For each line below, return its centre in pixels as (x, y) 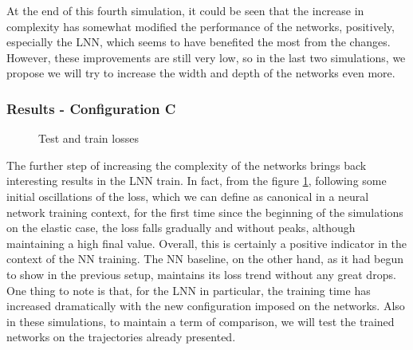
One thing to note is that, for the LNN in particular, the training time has (189, 290)
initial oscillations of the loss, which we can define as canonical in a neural (188, 196)
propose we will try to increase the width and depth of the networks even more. (201, 73)
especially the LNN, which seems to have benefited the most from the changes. (199, 42)
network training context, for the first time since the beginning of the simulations (205, 212)
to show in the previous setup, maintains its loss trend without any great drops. (201, 274)
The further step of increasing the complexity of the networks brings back (187, 165)
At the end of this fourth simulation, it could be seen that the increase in (185, 10)
